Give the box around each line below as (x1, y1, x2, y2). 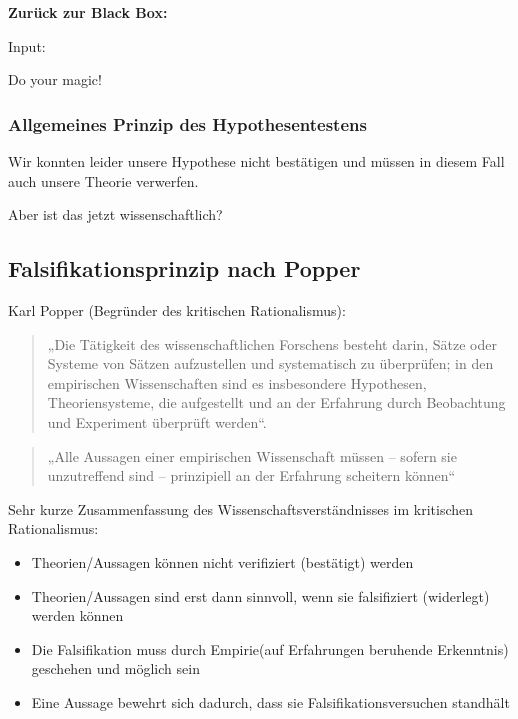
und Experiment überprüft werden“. (47, 411, 267, 432)
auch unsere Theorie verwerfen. (8, 170, 199, 191)
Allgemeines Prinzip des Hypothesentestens (8, 111, 367, 136)
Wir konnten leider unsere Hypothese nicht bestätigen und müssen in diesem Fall (8, 151, 505, 171)
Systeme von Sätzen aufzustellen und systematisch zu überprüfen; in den (47, 353, 494, 374)
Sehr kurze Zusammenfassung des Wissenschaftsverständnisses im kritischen (8, 498, 474, 519)
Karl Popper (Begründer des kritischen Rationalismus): (8, 299, 346, 320)
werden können (31, 605, 124, 626)
